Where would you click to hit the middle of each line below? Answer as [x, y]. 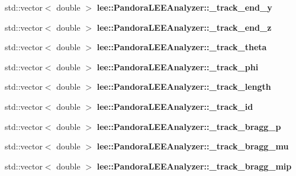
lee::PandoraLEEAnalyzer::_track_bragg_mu [193, 146]
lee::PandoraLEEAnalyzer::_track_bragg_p [189, 126]
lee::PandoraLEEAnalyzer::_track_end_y [184, 7]
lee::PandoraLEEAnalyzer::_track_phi [178, 66]
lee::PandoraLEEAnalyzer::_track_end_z [184, 27]
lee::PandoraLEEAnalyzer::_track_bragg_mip [194, 166]
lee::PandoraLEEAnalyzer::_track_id [175, 106]
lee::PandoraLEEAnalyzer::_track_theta [182, 47]
